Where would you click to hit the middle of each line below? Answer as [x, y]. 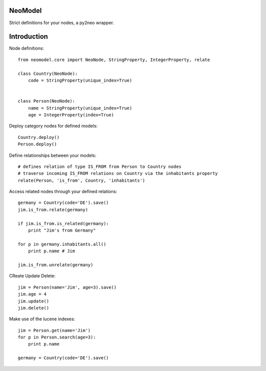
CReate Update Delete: [33, 276]
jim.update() [33, 301]
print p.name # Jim [51, 251]
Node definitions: [27, 48]
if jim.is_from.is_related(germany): [64, 223]
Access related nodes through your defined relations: [63, 192]
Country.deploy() [39, 137]
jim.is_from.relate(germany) [53, 210]
